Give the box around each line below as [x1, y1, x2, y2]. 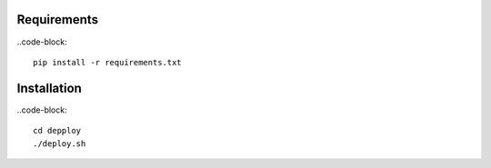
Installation [16, 80, 82, 95]
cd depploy [33, 125, 82, 136]
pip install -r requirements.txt [33, 57, 182, 67]
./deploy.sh [33, 138, 86, 149]
